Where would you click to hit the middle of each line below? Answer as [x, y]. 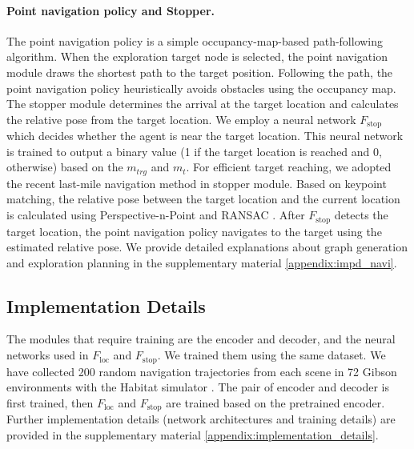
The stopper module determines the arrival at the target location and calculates [203, 104]
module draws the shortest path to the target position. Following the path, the [200, 72]
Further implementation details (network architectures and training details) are [201, 419]
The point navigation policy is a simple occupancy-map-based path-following [195, 40]
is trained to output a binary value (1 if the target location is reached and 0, [194, 151]
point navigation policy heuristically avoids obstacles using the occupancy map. [201, 88]
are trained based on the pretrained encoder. [275, 402]
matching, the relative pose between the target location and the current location [203, 199]
